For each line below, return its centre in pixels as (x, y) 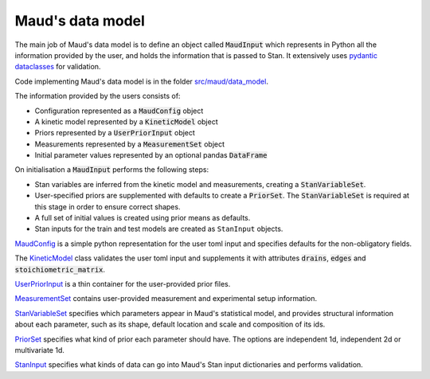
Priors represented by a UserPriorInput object (115, 133)
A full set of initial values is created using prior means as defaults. (143, 218)
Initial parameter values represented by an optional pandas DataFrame (151, 155)
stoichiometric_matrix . (60, 269)
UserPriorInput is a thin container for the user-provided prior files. (123, 283)
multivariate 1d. (40, 350)
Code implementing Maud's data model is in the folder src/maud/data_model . (141, 81)
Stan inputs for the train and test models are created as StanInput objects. (159, 229)
